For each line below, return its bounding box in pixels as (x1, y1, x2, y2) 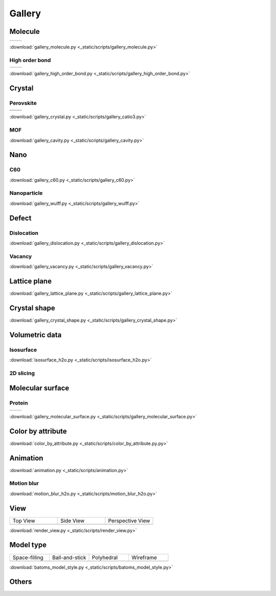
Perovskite (9, 99, 37, 107)
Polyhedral (91, 554, 118, 561)
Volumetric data (9, 330, 62, 339)
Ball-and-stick (52, 554, 86, 561)
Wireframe (131, 554, 157, 561)
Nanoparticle (9, 189, 43, 197)
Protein (9, 399, 28, 407)
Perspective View (108, 517, 150, 524)
